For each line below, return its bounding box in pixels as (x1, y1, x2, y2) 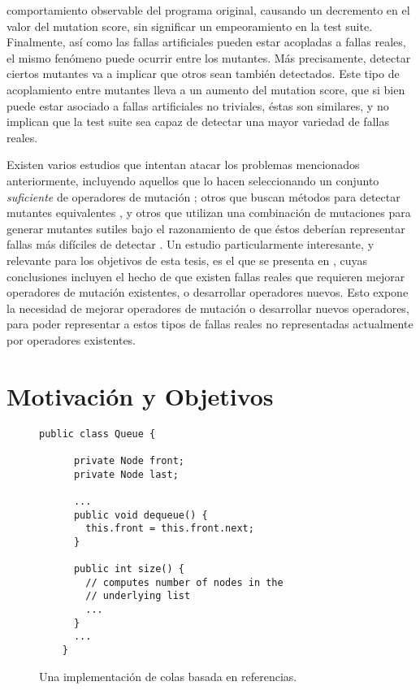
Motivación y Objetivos (6, 379, 274, 412)
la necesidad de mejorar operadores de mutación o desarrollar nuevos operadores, (6, 299, 409, 316)
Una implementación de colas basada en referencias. (39, 667, 297, 684)
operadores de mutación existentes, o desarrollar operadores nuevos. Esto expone (6, 284, 409, 301)
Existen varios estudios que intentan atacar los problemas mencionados (6, 156, 360, 173)
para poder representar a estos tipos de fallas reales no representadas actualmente (6, 315, 414, 332)
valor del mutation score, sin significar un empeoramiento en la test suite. (6, 17, 373, 34)
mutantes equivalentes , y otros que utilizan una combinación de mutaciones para (6, 204, 411, 221)
